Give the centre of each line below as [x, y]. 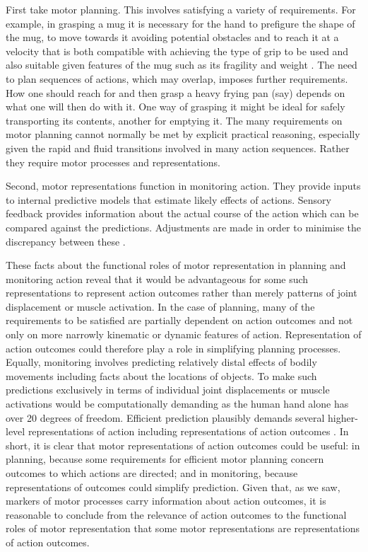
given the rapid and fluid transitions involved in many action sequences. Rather [178, 148]
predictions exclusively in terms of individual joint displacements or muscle [168, 390]
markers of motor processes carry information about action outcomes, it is [166, 501]
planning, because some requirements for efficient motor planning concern [165, 459]
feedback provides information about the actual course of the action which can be [182, 213]
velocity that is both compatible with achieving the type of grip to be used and [177, 51]
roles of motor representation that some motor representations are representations [183, 528]
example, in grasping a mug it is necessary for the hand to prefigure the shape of [180, 23]
